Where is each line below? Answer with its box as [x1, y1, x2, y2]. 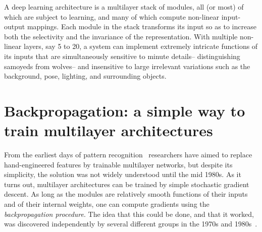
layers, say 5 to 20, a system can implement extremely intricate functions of [23, 41, 258, 51]
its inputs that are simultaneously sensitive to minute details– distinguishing [4, 50, 240, 61]
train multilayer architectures [4, 120, 213, 141]
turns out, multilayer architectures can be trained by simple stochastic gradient [4, 179, 249, 189]
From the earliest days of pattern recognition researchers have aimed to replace [4, 149, 252, 160]
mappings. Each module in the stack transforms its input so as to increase [27, 21, 256, 32]
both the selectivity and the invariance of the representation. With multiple [4, 31, 238, 41]
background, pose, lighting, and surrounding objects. [4, 71, 167, 81]
